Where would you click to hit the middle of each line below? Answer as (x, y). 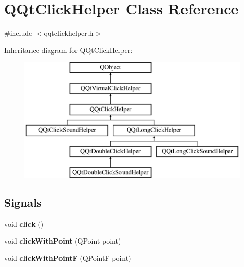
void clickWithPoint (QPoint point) (63, 241)
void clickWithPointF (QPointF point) (68, 258)
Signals (23, 203)
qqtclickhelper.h (69, 33)
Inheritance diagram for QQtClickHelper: (68, 50)
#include (18, 33)
